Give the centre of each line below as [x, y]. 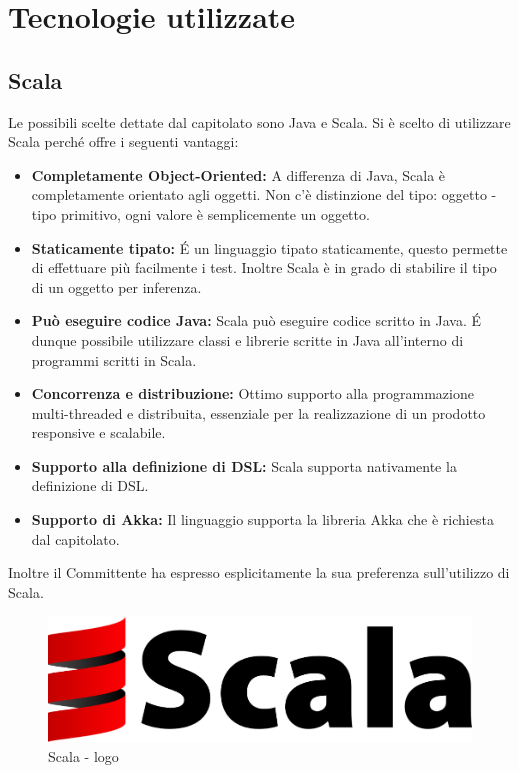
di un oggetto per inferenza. [116, 286]
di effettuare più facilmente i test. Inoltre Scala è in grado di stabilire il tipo [264, 267]
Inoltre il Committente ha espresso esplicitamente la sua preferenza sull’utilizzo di [259, 572]
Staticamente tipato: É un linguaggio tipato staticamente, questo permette [269, 247]
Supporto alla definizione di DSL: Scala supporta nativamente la [244, 465]
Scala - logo [83, 755]
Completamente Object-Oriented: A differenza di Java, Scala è [238, 174]
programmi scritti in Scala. [114, 359]
